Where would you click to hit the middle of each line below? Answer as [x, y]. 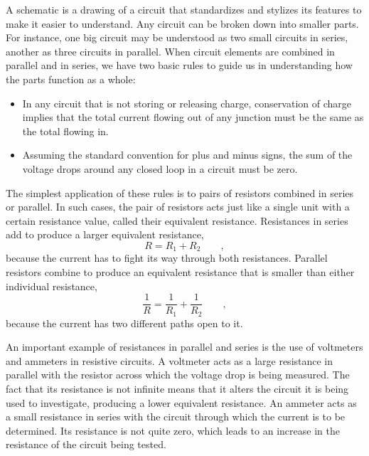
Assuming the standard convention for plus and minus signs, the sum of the [187, 155]
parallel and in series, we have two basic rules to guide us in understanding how [179, 65]
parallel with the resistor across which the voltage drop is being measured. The [178, 375]
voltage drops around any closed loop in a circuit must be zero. [160, 168]
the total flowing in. [65, 131]
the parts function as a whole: [71, 79]
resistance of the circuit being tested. [86, 444]
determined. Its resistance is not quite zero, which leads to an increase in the [173, 430]
